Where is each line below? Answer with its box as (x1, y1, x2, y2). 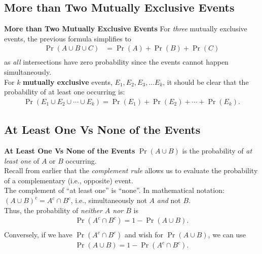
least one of (4, 155, 40, 166)
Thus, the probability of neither (4, 205, 102, 215)
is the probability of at (182, 145, 252, 156)
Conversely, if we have (4, 229, 72, 240)
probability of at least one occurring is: (4, 86, 125, 97)
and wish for (125, 229, 163, 240)
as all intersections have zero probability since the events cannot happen (4, 57, 229, 67)
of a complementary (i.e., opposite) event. (4, 175, 133, 185)
